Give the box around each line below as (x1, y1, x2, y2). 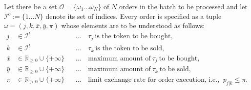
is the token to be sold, (95, 45, 164, 52)
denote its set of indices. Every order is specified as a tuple (45, 11, 222, 21)
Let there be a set (4, 1, 57, 11)
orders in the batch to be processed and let (119, 1, 248, 11)
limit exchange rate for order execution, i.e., (88, 76, 220, 83)
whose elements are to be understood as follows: (61, 20, 205, 30)
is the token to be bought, (95, 33, 173, 40)
